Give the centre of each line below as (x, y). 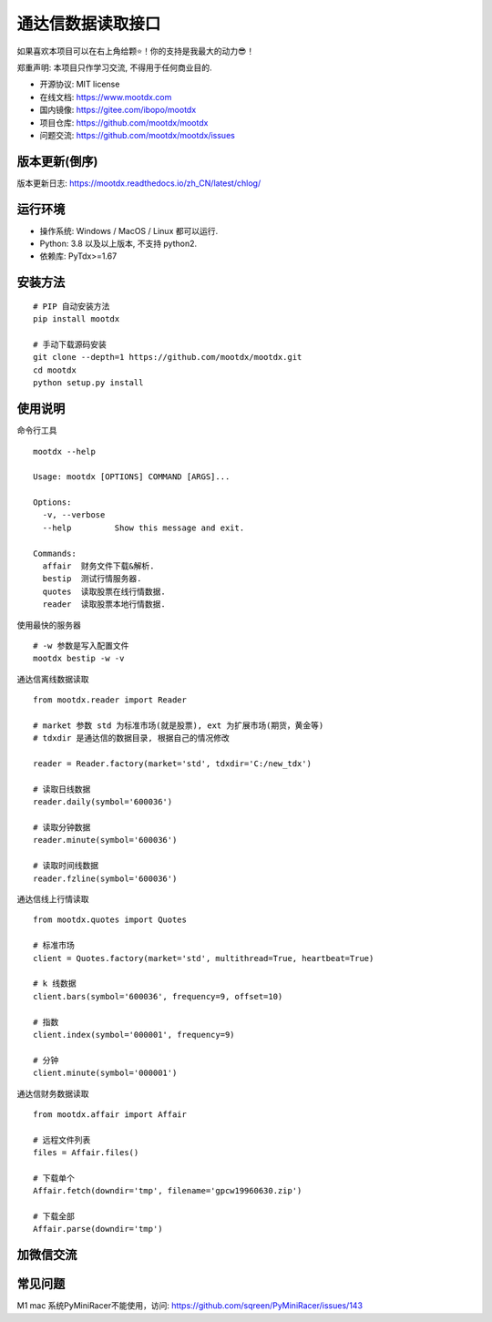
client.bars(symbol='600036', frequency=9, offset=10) (158, 996)
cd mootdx (55, 370)
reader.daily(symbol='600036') (103, 802)
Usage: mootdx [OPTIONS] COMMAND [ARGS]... (132, 477)
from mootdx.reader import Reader (110, 700)
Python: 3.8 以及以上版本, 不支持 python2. (118, 244)
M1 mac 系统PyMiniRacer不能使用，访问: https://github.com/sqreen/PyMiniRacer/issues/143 (190, 1306)
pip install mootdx (77, 319)
